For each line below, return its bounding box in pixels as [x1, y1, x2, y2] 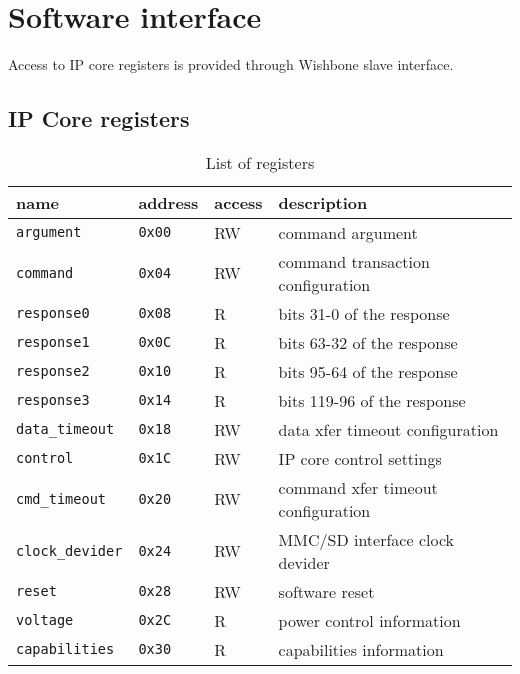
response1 [16, 334, 90, 351]
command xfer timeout [278, 475, 438, 499]
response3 [16, 392, 90, 409]
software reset [278, 579, 375, 603]
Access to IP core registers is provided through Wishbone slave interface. [8, 54, 454, 75]
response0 [16, 305, 90, 322]
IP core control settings [278, 446, 442, 470]
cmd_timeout [16, 490, 107, 507]
